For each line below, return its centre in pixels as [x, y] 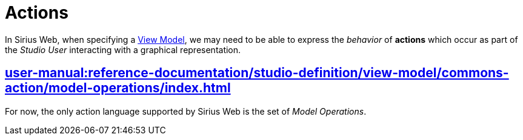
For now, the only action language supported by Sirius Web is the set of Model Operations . [186, 111]
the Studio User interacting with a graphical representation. [123, 49]
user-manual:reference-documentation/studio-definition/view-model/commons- [257, 73]
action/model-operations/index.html [118, 88]
